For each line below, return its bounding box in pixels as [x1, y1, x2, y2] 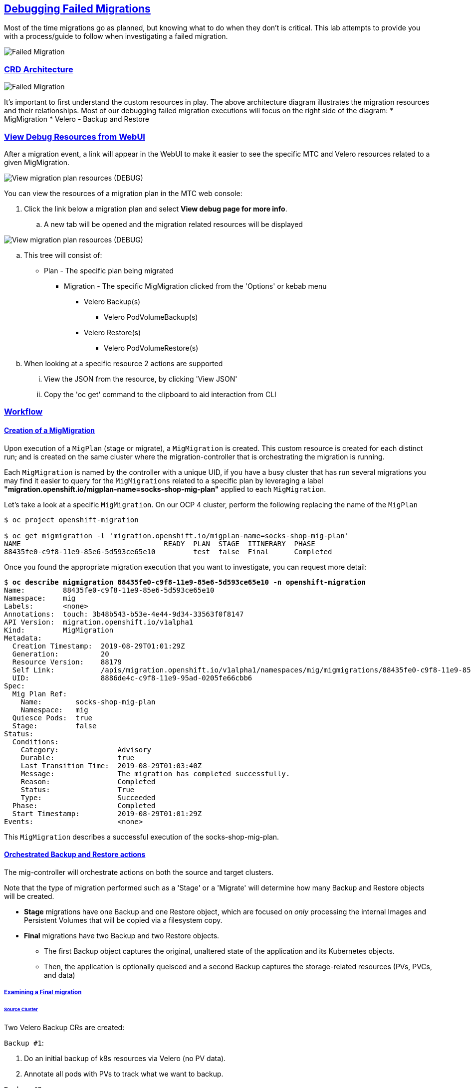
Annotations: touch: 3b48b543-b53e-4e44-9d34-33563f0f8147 [4, 610, 244, 618]
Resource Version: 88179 [12, 657, 122, 666]
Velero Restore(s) [84, 328, 141, 337]
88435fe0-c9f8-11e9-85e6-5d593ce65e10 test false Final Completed [4, 547, 332, 556]
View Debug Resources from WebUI [4, 131, 145, 142]
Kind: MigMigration [4, 626, 114, 634]
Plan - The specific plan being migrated [44, 266, 174, 275]
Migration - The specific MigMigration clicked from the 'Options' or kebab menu [64, 281, 327, 290]
